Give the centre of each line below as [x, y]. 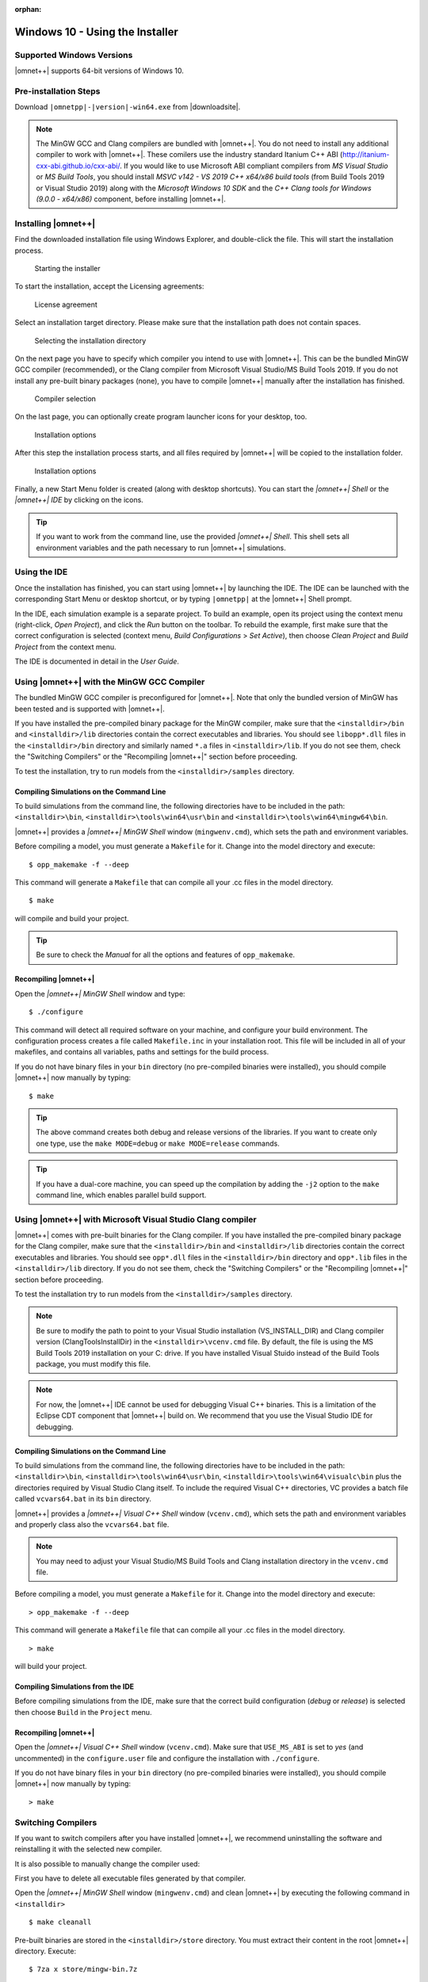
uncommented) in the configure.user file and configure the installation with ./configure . [167, 1758]
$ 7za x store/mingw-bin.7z [83, 1969]
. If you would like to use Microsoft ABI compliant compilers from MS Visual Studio [254, 166]
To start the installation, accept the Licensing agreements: [109, 286]
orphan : [28, 9]
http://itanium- [366, 155]
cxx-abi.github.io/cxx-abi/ [78, 166]
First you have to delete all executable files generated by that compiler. [130, 1878]
